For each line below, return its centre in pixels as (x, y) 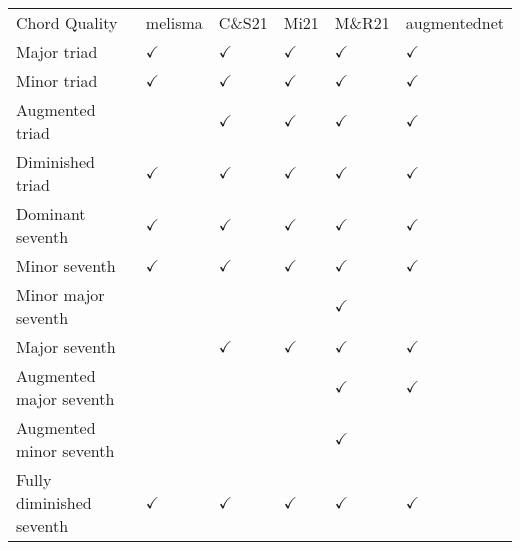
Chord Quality (67, 22)
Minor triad (57, 80)
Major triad (57, 51)
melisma (174, 22)
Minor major (60, 294)
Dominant (51, 213)
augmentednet (454, 22)
